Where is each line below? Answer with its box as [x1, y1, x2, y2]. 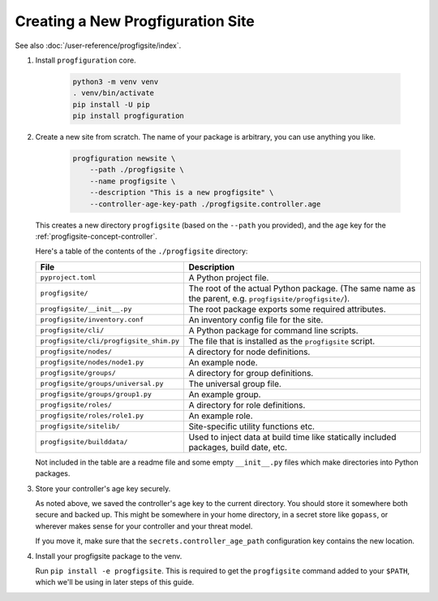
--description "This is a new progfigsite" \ [89, 188, 274, 197]
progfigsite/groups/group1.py [40, 390, 152, 399]
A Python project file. [188, 272, 269, 283]
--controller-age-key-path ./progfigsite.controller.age [89, 199, 321, 209]
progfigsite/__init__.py [40, 305, 132, 313]
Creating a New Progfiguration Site [15, 12, 255, 30]
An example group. [188, 388, 261, 400]
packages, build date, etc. [188, 441, 288, 452]
